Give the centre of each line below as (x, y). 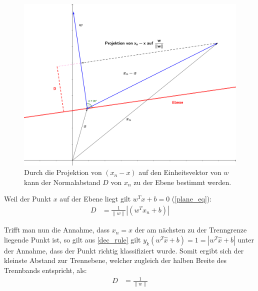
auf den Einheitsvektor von (180, 172)
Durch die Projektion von (63, 172)
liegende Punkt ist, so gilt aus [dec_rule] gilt (72, 239)
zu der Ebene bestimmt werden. (182, 182)
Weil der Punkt (27, 199)
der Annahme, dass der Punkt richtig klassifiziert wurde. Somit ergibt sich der (124, 250)
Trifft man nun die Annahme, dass (57, 230)
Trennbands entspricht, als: (45, 270)
